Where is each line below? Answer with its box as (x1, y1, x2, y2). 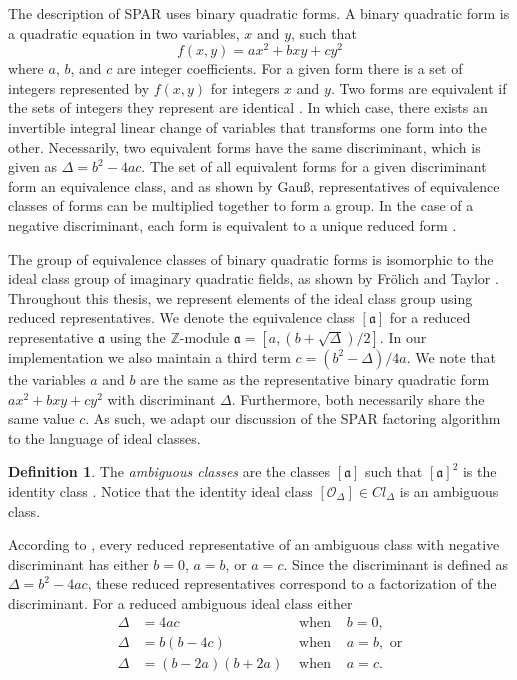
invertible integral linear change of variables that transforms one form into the (8, 117, 487, 138)
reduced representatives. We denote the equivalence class (8, 307, 355, 328)
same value (8, 408, 75, 429)
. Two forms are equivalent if (330, 77, 507, 98)
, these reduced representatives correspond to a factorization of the (87, 573, 497, 594)
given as (8, 156, 58, 177)
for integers (210, 77, 280, 98)
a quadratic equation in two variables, (8, 22, 240, 43)
